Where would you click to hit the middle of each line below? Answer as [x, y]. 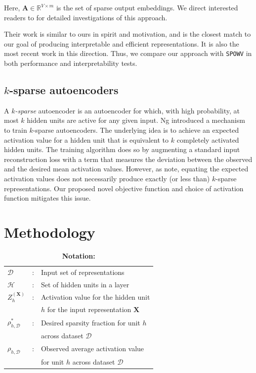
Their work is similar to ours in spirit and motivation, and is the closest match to [128, 34]
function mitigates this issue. [47, 198]
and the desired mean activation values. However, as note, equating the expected [126, 169]
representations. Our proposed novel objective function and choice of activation [124, 188]
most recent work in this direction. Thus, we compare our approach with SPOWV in [128, 53]
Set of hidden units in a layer [85, 284]
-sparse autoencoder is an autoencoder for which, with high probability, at [128, 110]
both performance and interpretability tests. [71, 63]
